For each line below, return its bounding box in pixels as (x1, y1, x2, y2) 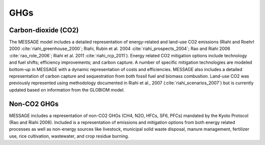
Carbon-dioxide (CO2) (9, 26, 79, 34)
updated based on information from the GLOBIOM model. (9, 87, 125, 93)
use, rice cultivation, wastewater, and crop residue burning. (9, 133, 130, 139)
